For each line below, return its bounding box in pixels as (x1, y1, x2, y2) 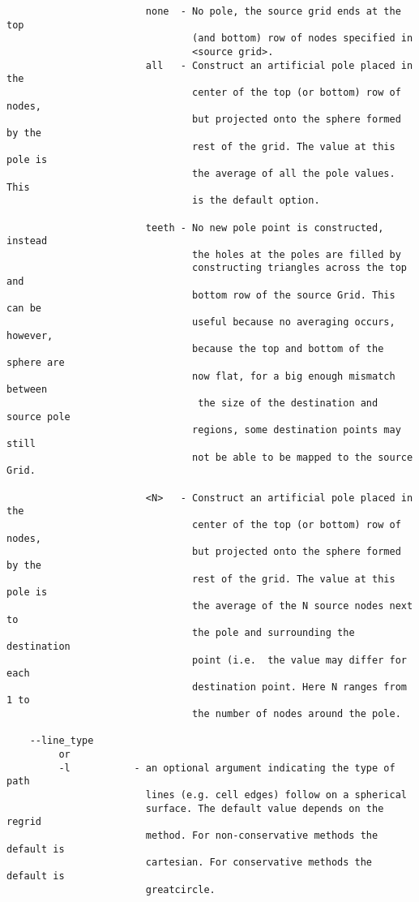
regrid (6, 816, 41, 828)
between (6, 384, 48, 396)
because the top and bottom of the (192, 343, 384, 355)
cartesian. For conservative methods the (145, 857, 373, 869)
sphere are (6, 357, 65, 369)
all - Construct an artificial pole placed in (145, 59, 413, 71)
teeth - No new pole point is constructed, (145, 221, 384, 234)
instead (6, 235, 48, 247)
